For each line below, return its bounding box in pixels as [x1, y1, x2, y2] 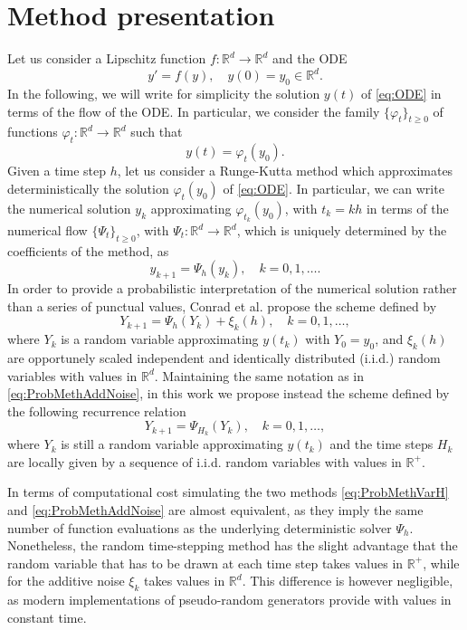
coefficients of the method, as [7, 241, 169, 260]
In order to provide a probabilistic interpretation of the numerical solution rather [7, 279, 457, 298]
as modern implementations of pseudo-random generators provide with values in [7, 590, 452, 609]
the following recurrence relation [7, 401, 186, 420]
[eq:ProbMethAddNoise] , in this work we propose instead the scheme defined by [7, 384, 450, 403]
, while [423, 553, 460, 572]
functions [7, 122, 58, 141]
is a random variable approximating [61, 329, 259, 348]
